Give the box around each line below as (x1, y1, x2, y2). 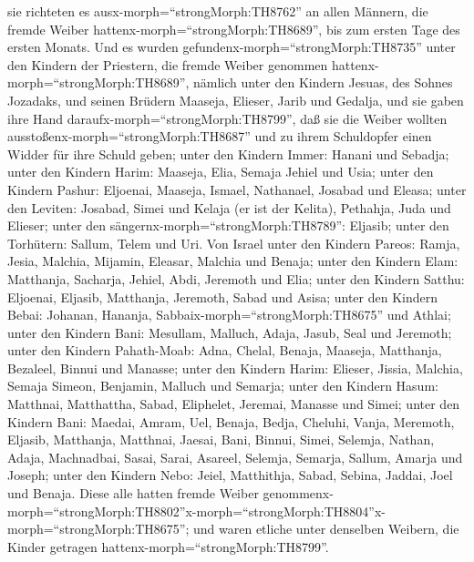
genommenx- (263, 484, 334, 503)
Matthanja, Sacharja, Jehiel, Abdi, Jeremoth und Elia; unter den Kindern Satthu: (7, 269, 465, 288)
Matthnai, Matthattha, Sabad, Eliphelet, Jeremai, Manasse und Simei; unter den (7, 394, 460, 414)
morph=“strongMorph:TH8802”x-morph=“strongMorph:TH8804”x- (7, 501, 386, 520)
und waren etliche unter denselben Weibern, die (193, 519, 459, 538)
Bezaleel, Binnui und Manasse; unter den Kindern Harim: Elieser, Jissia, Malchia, (7, 358, 463, 377)
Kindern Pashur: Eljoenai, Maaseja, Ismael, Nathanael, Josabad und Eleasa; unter (7, 179, 467, 199)
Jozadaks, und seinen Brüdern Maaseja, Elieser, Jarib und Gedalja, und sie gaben (7, 90, 464, 109)
